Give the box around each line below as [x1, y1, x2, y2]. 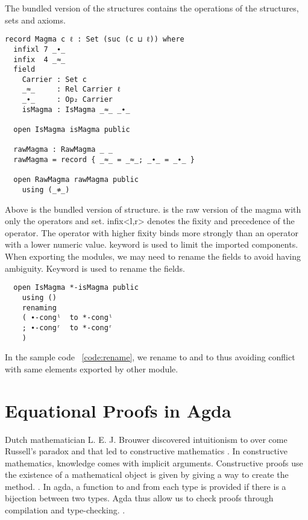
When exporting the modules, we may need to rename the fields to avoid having [5, 250, 301, 263]
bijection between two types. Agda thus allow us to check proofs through [5, 492, 274, 504]
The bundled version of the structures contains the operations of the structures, [5, 2, 299, 14]
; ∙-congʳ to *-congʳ [22, 323, 113, 332]
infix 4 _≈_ [13, 55, 66, 64]
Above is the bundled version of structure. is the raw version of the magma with [5, 202, 301, 215]
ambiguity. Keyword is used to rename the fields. [5, 262, 185, 274]
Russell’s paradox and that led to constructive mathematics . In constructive [5, 445, 288, 457]
